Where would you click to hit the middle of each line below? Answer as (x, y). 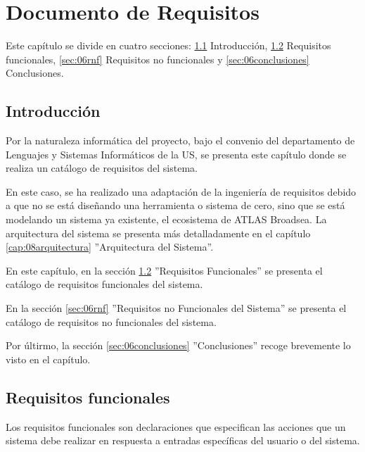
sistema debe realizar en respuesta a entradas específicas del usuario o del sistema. (183, 440)
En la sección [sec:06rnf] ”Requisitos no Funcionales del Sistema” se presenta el (176, 308)
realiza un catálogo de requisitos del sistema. (102, 168)
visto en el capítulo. (48, 359)
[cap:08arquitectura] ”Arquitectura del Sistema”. (110, 247)
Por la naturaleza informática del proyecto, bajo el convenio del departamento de (180, 140)
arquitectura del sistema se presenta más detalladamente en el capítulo (158, 233)
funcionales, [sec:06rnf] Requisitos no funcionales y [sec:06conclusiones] (158, 59)
